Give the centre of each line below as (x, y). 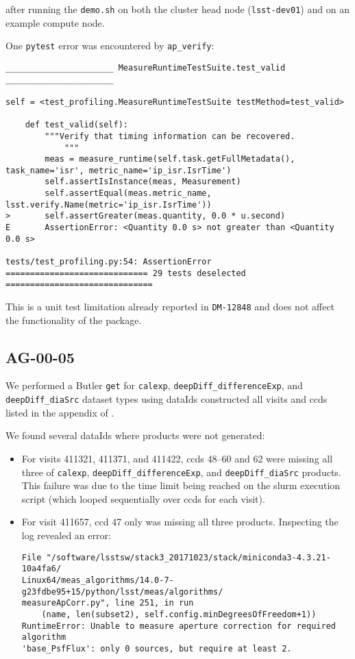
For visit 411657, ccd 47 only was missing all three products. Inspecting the (180, 522)
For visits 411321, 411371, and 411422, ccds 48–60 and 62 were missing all (177, 458)
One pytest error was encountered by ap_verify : (110, 46)
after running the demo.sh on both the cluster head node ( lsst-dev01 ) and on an (177, 9)
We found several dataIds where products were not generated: (135, 435)
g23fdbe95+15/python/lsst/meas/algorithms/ (122, 592)
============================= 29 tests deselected (126, 273)
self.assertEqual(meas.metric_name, (128, 194)
